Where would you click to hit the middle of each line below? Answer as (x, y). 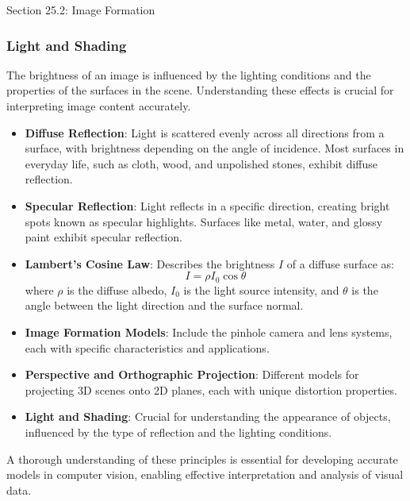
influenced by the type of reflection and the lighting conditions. (178, 432)
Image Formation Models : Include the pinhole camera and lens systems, (209, 331)
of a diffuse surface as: (341, 263)
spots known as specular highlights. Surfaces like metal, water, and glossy (204, 221)
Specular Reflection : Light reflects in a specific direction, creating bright (207, 205)
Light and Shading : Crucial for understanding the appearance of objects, (208, 416)
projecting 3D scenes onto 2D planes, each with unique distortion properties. (211, 389)
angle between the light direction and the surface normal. (164, 305)
